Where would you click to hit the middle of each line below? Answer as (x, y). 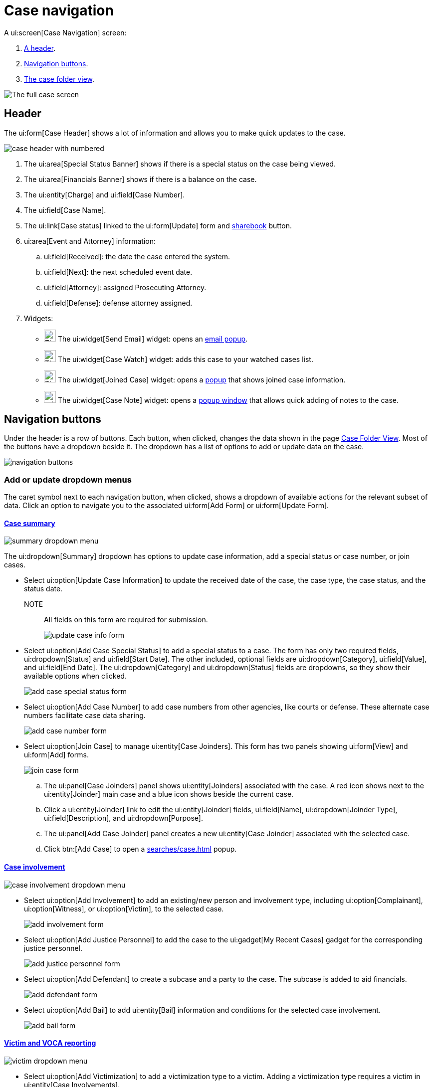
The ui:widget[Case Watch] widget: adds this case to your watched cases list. (185, 359)
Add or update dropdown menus (68, 479)
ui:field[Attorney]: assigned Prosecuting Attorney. (125, 287)
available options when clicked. (75, 676)
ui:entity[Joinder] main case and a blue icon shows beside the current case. (169, 794)
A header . (40, 48)
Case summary (30, 523)
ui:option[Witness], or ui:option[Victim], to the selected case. (124, 908)
